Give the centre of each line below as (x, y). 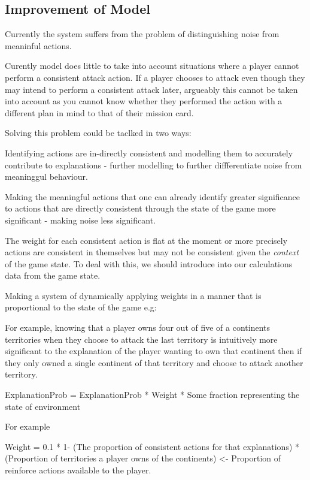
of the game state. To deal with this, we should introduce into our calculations (149, 263)
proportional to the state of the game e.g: (81, 307)
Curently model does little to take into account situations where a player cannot (152, 66)
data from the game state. (53, 275)
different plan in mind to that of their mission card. (99, 112)
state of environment (43, 406)
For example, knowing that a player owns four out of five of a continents (138, 327)
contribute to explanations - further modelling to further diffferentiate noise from (154, 164)
